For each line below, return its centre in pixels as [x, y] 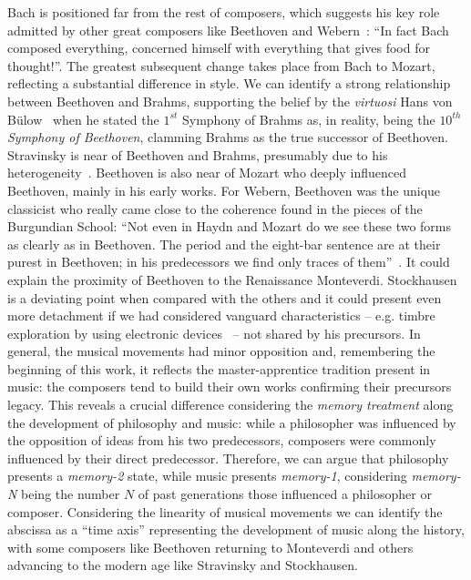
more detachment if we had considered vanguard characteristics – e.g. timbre [221, 315]
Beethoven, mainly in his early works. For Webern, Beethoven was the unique [224, 190]
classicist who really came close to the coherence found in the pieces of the [215, 208]
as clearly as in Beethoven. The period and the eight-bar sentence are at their [224, 244]
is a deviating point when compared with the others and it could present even [225, 297]
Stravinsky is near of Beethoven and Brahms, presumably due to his [198, 154]
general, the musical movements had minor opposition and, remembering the [221, 351]
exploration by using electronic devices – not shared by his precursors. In [214, 333]
